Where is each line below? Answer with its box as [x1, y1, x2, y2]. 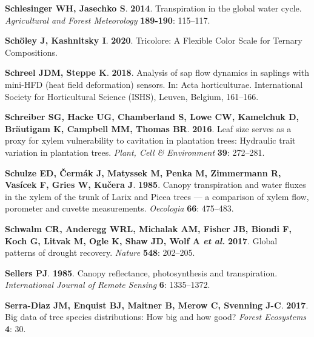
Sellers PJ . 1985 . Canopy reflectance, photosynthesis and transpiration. [5, 266, 278, 279]
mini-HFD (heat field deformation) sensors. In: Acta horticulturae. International [5, 78, 303, 90]
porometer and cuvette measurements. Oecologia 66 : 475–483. [5, 202, 234, 215]
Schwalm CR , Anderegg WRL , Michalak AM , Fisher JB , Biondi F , [5, 222, 292, 235]
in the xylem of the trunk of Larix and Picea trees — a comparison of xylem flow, [5, 190, 309, 202]
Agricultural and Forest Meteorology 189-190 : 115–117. [5, 13, 210, 26]
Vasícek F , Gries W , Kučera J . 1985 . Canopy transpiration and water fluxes [5, 178, 306, 191]
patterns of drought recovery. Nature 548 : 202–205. [5, 246, 195, 259]
